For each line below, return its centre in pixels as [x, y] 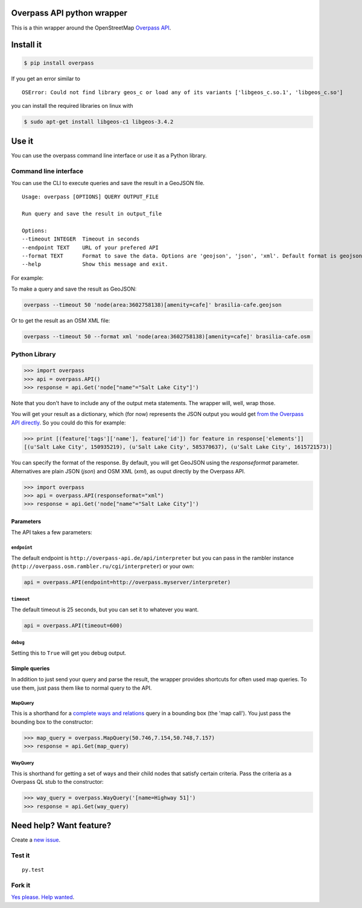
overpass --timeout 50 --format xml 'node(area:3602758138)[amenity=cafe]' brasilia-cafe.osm [167, 337]
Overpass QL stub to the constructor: [57, 782]
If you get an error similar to [46, 78]
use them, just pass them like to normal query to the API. [81, 688]
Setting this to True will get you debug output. [69, 653]
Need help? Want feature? [61, 826]
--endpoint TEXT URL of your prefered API [91, 247]
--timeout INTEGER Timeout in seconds [81, 239]
